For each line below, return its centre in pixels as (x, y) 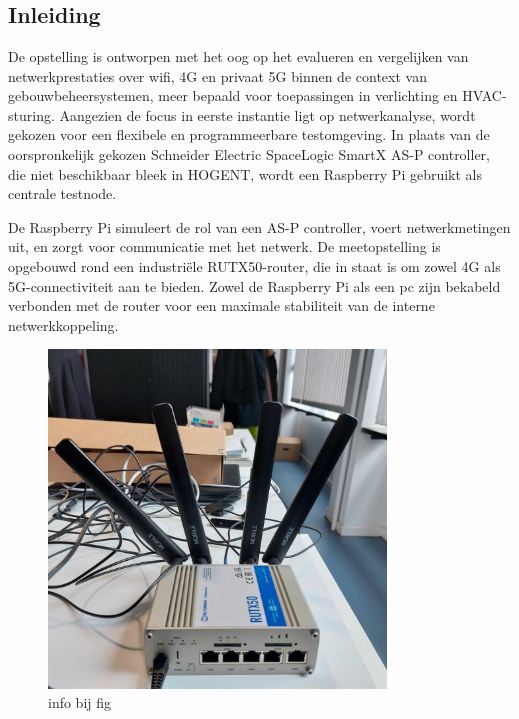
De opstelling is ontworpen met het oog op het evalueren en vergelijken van (238, 56)
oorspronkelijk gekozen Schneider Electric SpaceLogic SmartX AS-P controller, (249, 153)
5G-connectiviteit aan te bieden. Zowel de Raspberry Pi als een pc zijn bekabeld (254, 285)
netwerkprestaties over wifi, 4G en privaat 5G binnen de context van (217, 75)
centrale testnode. (62, 193)
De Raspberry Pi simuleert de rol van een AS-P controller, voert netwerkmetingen (259, 226)
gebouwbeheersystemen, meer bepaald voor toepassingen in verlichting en (233, 95)
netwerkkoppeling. (63, 324)
